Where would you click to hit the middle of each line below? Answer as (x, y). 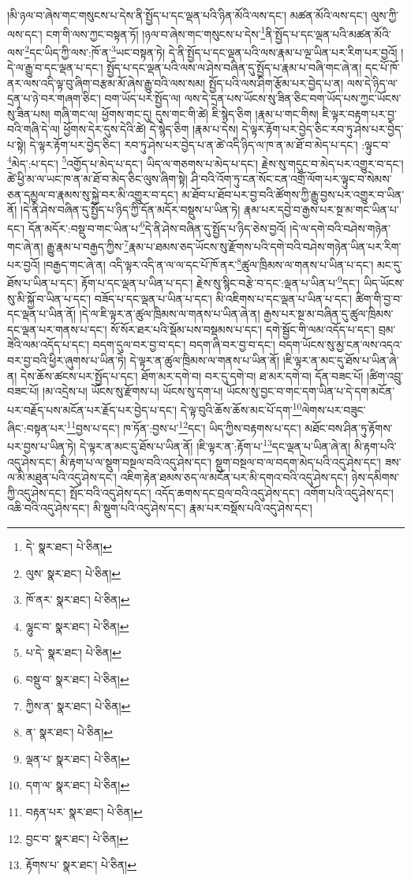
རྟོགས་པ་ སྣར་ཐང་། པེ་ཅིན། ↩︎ (81, 865)
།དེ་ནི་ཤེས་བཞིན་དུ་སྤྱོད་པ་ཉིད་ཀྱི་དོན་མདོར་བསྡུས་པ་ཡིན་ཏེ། (131, 210)
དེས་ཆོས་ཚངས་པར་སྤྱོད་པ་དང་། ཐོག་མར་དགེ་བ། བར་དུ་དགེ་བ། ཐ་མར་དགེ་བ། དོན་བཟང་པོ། (192, 375)
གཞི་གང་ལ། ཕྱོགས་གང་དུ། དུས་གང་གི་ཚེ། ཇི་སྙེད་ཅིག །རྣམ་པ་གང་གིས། (186, 113)
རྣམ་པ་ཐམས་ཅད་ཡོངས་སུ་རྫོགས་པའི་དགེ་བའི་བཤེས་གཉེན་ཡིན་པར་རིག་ (265, 246)
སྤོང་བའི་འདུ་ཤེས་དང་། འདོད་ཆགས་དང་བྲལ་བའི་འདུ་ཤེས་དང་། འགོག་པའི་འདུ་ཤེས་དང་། (232, 492)
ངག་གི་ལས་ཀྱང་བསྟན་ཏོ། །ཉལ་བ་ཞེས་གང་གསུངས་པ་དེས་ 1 (156, 32)
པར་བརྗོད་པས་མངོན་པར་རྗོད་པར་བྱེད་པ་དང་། (92, 409)
